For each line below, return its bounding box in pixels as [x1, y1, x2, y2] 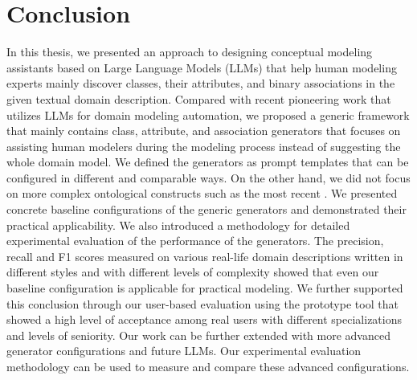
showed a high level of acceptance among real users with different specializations [6, 311, 402, 328]
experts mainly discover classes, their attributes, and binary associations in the [6, 75, 395, 92]
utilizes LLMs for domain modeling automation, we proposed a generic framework [6, 106, 410, 123]
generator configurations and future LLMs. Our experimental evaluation [6, 342, 362, 359]
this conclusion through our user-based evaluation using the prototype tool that [6, 295, 399, 312]
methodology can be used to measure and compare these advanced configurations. [6, 358, 410, 374]
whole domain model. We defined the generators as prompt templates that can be [6, 153, 409, 170]
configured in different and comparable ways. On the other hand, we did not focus [6, 169, 411, 186]
